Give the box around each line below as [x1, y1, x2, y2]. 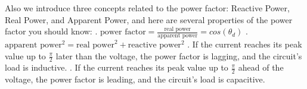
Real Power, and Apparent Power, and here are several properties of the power [5, 13, 293, 26]
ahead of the [238, 61, 284, 74]
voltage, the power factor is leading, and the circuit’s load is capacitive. [5, 73, 265, 85]
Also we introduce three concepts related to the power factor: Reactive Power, [5, 2, 290, 14]
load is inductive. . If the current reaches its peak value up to [5, 61, 228, 74]
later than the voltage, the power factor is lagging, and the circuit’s [55, 49, 302, 62]
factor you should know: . [5, 25, 98, 37]
